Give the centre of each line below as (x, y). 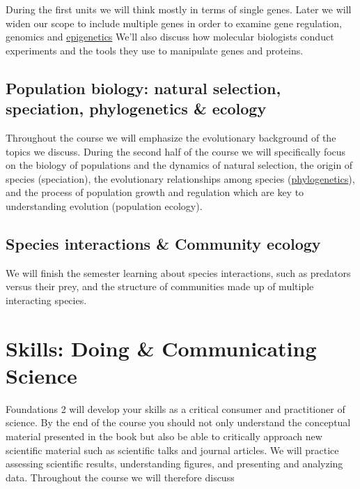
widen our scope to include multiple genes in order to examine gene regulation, (174, 23)
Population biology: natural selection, (143, 88)
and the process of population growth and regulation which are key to (155, 192)
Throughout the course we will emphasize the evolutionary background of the (171, 137)
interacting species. (46, 300)
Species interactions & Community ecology (163, 243)
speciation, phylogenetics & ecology (136, 108)
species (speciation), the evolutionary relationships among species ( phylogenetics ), (180, 178)
